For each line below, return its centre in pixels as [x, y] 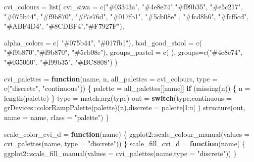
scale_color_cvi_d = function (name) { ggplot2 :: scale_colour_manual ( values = [127, 134]
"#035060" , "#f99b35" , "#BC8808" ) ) [61, 61]
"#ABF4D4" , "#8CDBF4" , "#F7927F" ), [64, 26]
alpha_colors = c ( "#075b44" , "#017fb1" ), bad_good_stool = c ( [103, 42]
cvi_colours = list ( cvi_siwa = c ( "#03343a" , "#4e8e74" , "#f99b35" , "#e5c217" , [124, 6]
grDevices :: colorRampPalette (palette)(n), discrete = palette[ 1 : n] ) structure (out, [125, 107]
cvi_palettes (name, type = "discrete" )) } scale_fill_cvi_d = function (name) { [125, 143]
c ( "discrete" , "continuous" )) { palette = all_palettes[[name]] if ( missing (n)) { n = [127, 88]
